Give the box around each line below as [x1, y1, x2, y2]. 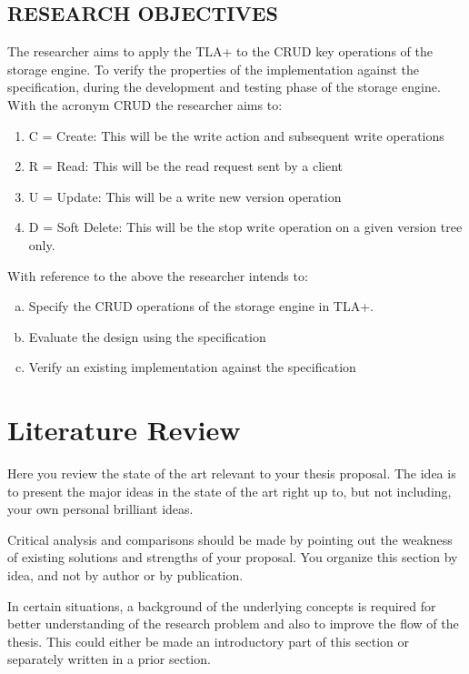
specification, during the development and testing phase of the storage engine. [7, 77, 441, 96]
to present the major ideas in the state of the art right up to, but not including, [7, 481, 452, 500]
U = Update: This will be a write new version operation [28, 186, 342, 206]
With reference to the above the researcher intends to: [7, 266, 308, 285]
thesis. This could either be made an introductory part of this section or [7, 631, 409, 650]
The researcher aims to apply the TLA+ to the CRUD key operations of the [7, 42, 433, 61]
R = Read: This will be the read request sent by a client [28, 156, 344, 176]
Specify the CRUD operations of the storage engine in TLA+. [28, 297, 374, 316]
